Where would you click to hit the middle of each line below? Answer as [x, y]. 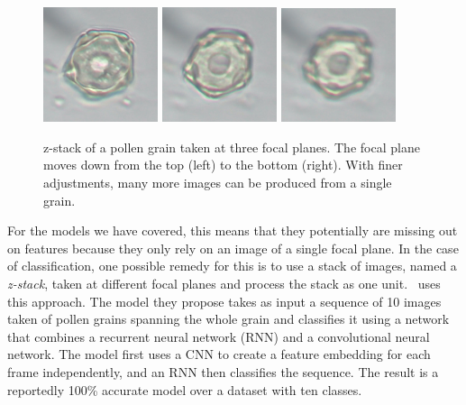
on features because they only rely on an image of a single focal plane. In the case [233, 248]
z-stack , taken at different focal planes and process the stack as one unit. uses [224, 283]
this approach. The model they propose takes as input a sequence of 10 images [224, 301]
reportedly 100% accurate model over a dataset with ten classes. [185, 389]
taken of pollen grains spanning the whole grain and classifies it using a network [228, 319]
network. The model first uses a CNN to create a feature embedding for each [219, 354]
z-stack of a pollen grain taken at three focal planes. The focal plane [232, 147]
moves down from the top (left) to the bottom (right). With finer [223, 165]
